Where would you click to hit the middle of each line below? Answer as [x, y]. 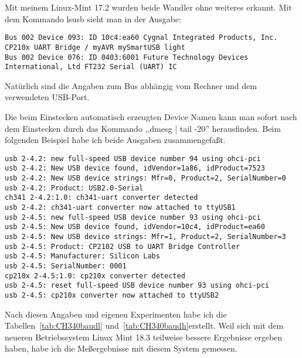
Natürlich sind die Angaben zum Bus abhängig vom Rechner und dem [131, 85]
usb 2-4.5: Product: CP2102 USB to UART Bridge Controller [122, 246]
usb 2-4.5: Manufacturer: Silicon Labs [82, 256]
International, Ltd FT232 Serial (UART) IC [91, 67]
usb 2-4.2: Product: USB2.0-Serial [74, 188]
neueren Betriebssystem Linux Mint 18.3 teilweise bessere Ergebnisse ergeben [144, 337]
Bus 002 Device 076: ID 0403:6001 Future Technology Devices [127, 57]
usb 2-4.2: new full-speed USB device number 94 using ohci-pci [133, 158]
